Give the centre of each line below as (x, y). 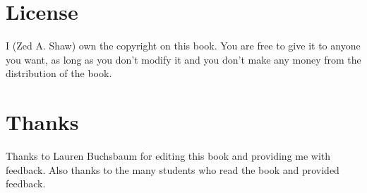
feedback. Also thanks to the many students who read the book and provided (173, 169)
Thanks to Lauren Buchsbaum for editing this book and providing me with (168, 156)
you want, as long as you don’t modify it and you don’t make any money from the (183, 59)
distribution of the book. (59, 73)
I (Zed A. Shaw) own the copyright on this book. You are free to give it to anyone (183, 46)
